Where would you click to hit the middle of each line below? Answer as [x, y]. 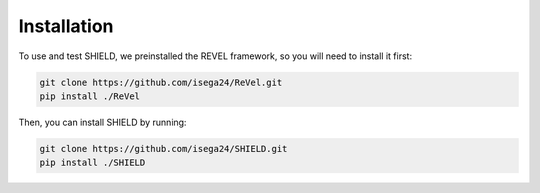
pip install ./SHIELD [92, 163]
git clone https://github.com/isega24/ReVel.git [161, 82]
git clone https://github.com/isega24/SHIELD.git [163, 148]
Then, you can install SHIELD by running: [102, 122]
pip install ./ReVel [89, 96]
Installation [66, 26]
